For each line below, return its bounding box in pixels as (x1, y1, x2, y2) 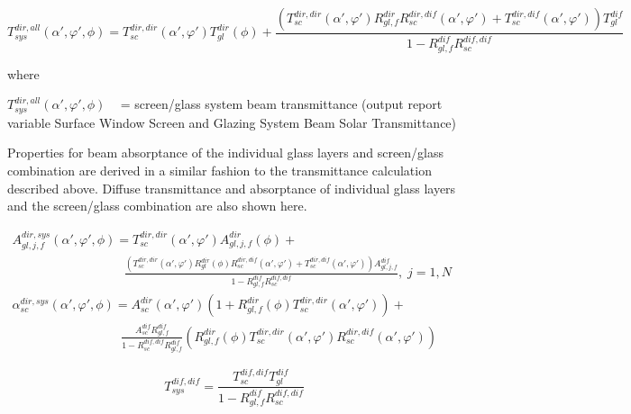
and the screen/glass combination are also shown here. (7, 196, 307, 215)
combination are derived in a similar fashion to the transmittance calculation (7, 161, 432, 180)
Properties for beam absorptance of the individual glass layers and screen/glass (7, 143, 444, 162)
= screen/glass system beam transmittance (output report (120, 94, 443, 113)
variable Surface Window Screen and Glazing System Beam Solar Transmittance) (7, 112, 457, 131)
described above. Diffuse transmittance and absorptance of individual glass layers (7, 178, 456, 197)
